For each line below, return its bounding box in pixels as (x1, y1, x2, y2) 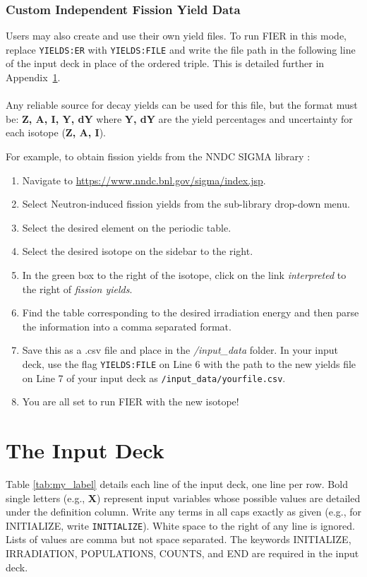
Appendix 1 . (6, 70, 61, 85)
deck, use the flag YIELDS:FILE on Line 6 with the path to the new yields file (22, 356, 356, 371)
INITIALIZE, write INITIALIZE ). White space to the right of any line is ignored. (6, 518, 355, 533)
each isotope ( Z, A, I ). (6, 125, 106, 140)
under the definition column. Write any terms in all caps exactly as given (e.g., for (6, 504, 362, 519)
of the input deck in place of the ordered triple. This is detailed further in (6, 56, 325, 71)
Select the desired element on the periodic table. (22, 220, 231, 234)
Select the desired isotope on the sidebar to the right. (22, 244, 253, 258)
